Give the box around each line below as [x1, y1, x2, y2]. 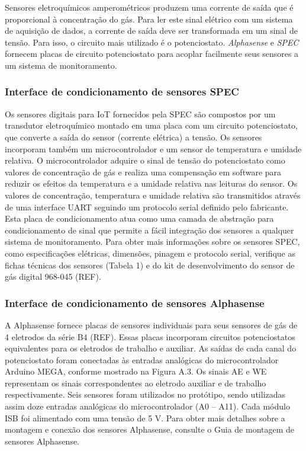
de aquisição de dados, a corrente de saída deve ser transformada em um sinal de [5, 24, 298, 37]
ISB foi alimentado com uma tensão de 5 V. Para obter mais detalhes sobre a [5, 411, 285, 424]
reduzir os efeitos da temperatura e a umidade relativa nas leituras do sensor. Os [5, 177, 298, 190]
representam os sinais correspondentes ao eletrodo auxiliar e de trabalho [5, 376, 266, 389]
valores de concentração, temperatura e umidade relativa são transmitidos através [5, 188, 301, 201]
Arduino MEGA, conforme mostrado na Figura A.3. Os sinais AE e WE [5, 365, 267, 378]
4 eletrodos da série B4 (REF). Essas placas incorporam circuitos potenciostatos [5, 330, 295, 343]
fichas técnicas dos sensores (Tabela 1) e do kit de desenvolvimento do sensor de [5, 258, 295, 271]
